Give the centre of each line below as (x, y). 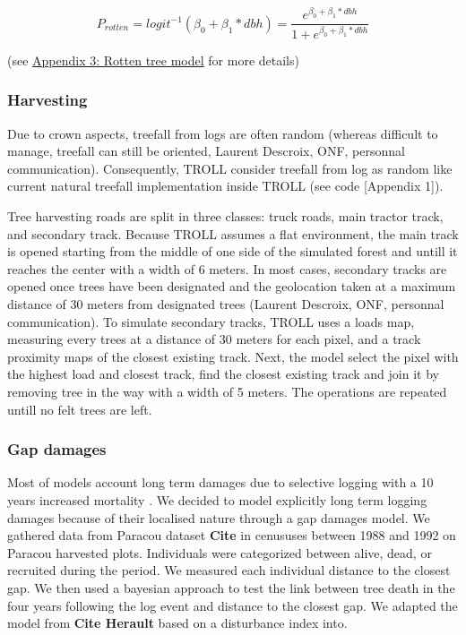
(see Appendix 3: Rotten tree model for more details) (153, 60)
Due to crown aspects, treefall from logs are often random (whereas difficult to (223, 133)
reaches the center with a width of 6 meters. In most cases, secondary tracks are (227, 268)
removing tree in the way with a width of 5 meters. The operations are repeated (227, 391)
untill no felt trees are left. (80, 409)
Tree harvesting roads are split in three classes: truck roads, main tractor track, (225, 216)
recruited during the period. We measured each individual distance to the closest (229, 570)
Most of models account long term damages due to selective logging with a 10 (220, 482)
